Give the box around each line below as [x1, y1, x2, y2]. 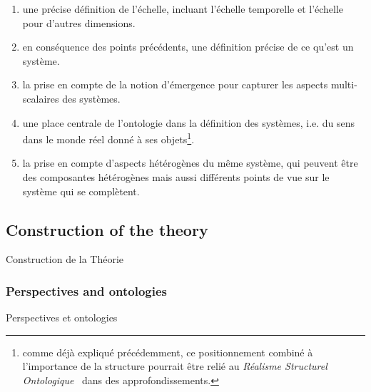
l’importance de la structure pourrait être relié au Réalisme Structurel [22, 359, 327, 373]
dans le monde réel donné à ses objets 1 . [22, 130, 195, 146]
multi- [330, 77, 357, 92]
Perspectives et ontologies [6, 310, 118, 325]
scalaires [22, 91, 59, 105]
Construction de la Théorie [6, 252, 124, 267]
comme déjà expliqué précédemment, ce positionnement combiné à [22, 344, 313, 359]
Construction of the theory [6, 218, 208, 240]
